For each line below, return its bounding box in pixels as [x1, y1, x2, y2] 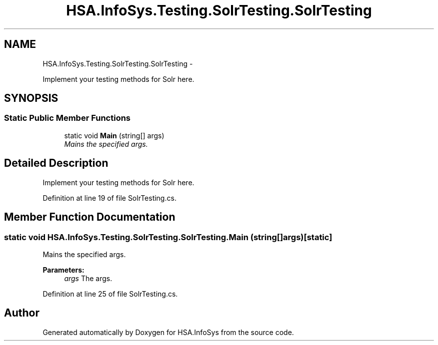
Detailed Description [4, 157, 108, 170]
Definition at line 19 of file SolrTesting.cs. [42, 193, 176, 202]
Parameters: [42, 265, 84, 274]
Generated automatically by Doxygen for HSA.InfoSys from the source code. [42, 328, 294, 337]
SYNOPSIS [4, 92, 58, 105]
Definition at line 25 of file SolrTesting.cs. [42, 289, 178, 298]
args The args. [64, 274, 112, 283]
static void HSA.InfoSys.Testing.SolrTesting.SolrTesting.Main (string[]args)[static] [4, 232, 332, 242]
